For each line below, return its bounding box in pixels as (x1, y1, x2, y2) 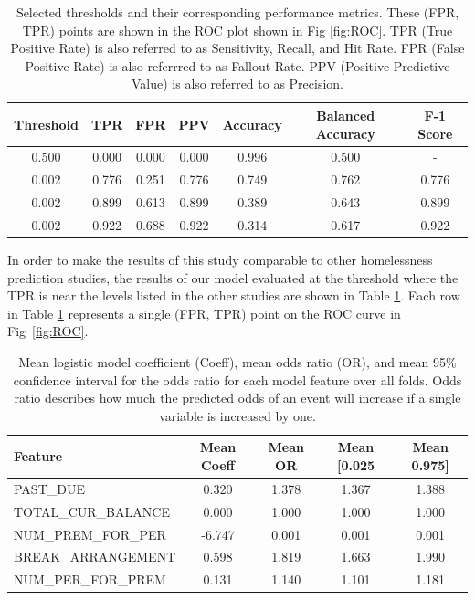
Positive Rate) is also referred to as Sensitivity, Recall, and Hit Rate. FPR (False (10, 38, 465, 58)
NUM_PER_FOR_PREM (14, 570, 166, 589)
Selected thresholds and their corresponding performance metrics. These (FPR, (16, 3, 459, 21)
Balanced (316, 105, 375, 124)
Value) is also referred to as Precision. (131, 74, 344, 93)
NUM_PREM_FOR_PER (14, 524, 166, 543)
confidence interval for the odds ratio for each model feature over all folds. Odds (13, 370, 462, 389)
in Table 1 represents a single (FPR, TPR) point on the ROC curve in (7, 303, 401, 322)
